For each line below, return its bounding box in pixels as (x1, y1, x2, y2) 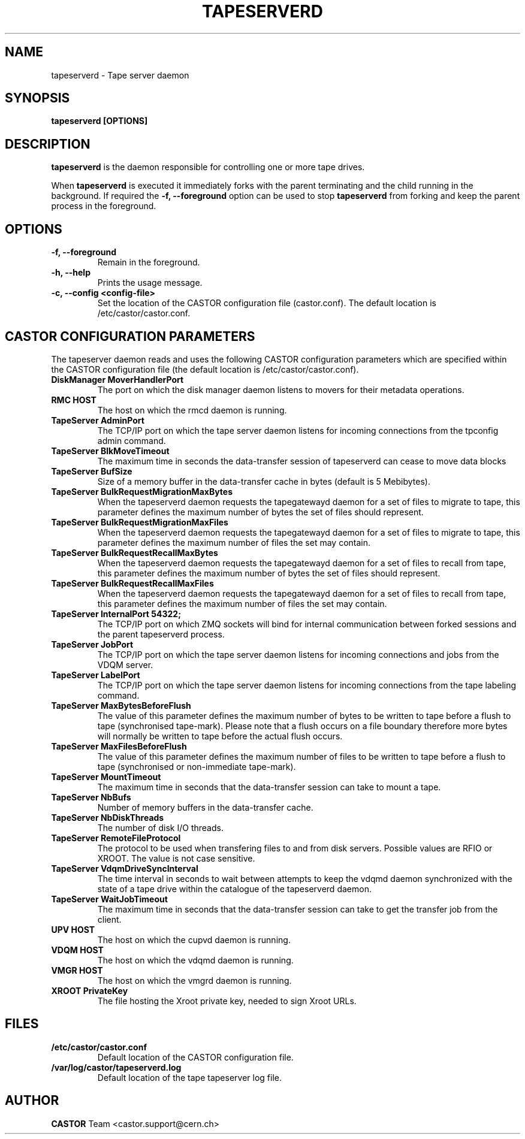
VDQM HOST (51, 944, 104, 955)
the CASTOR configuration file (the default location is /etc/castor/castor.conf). (51, 364, 359, 374)
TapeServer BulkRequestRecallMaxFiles (51, 578, 214, 588)
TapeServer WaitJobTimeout (51, 893, 168, 904)
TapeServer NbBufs (51, 791, 131, 802)
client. (97, 914, 122, 925)
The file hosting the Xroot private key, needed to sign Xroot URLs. (97, 995, 357, 1006)
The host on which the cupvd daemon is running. (97, 934, 291, 945)
